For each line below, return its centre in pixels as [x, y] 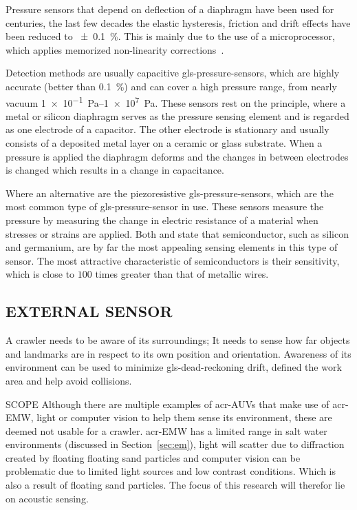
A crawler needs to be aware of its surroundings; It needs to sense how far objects [178, 340]
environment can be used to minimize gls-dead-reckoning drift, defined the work [174, 367]
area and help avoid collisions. [69, 380]
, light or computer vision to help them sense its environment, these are [181, 417]
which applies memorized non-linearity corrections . [115, 49]
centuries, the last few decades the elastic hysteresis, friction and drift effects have [178, 22]
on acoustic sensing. [47, 498]
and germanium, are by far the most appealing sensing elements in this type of [172, 247]
